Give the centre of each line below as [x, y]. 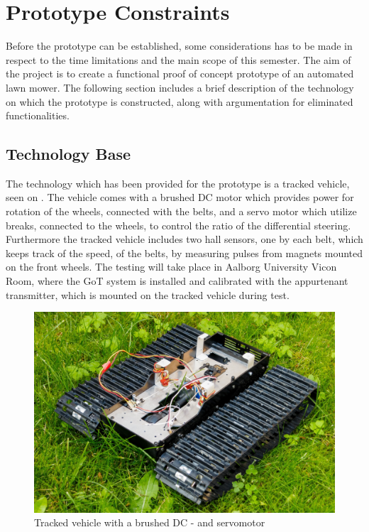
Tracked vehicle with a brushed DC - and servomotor [150, 522]
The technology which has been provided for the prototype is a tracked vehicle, [178, 183]
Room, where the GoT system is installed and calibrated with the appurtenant [177, 281]
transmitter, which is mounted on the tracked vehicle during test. [148, 294]
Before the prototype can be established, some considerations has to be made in [179, 46]
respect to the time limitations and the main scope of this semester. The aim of [178, 59]
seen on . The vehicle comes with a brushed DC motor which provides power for [180, 197]
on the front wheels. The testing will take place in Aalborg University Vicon [171, 267]
